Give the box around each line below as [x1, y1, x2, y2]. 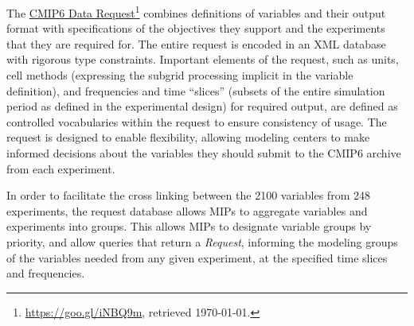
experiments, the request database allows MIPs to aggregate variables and [6, 202, 368, 219]
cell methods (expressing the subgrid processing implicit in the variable [6, 67, 353, 83]
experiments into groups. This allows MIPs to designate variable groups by [6, 218, 372, 235]
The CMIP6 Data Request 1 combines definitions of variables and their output [6, 2, 386, 21]
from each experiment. [6, 160, 115, 177]
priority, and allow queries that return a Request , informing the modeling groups [6, 233, 398, 250]
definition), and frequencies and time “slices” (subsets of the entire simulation [6, 82, 385, 99]
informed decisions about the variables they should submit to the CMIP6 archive [6, 145, 401, 161]
